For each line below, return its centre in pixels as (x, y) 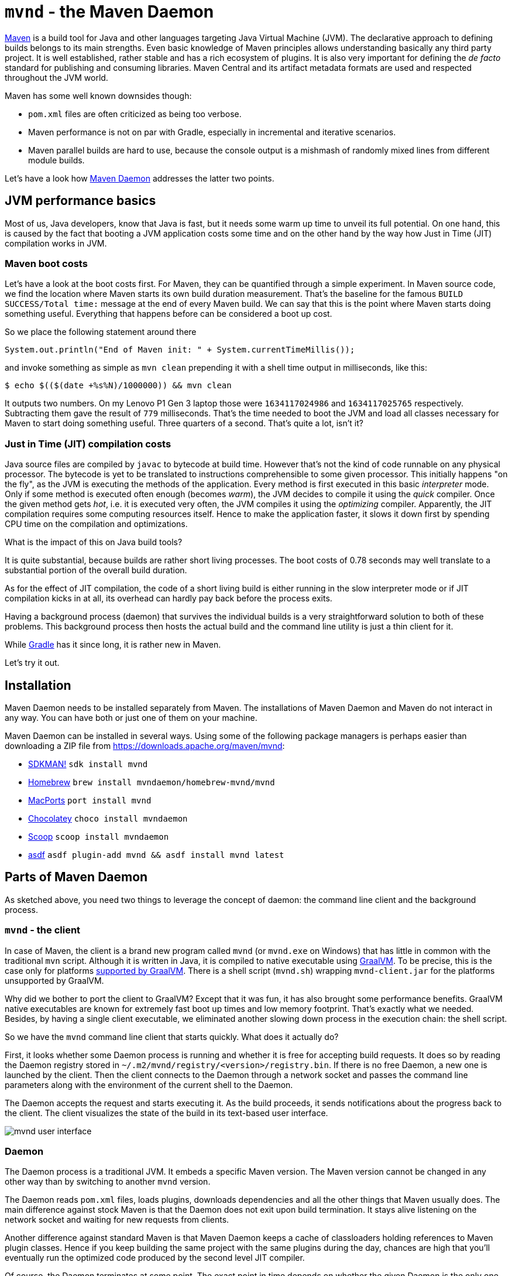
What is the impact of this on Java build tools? (94, 542)
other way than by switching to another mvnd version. (108, 1182)
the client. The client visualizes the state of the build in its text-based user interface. (166, 1113)
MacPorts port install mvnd (90, 800)
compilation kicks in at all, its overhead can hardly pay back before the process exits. (169, 598)
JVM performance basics (80, 201)
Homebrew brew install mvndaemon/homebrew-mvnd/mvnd (152, 782)
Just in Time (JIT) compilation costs (88, 444)
